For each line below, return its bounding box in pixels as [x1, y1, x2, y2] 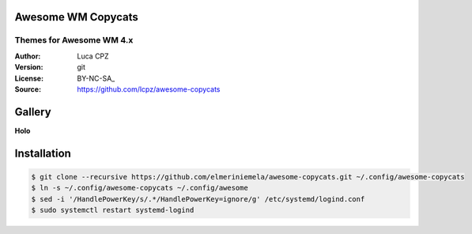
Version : [14, 62, 43, 72]
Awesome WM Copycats [14, 10, 138, 24]
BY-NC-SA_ [77, 74, 115, 83]
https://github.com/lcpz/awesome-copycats [77, 84, 221, 94]
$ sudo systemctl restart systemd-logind [31, 206, 194, 215]
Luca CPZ [77, 51, 110, 61]
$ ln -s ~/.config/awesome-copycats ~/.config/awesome [31, 183, 248, 193]
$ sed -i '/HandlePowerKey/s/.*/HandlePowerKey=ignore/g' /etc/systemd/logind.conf [31, 194, 365, 203]
